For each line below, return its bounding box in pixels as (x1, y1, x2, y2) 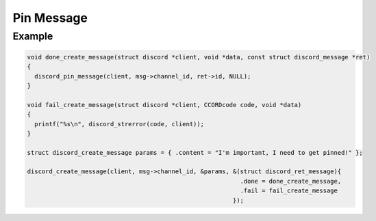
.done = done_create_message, (240, 177, 342, 185)
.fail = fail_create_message (240, 187, 338, 194)
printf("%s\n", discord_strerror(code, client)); (34, 120, 205, 128)
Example (12, 30, 53, 42)
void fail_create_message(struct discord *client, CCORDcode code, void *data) (27, 101, 302, 108)
